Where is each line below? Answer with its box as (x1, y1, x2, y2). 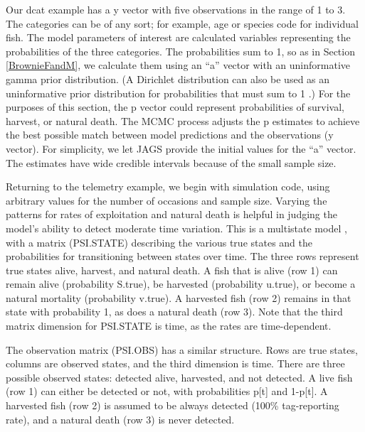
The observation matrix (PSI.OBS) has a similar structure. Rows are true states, (6, 342, 358, 357)
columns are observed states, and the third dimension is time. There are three (6, 356, 345, 371)
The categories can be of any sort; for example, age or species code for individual (6, 16, 359, 31)
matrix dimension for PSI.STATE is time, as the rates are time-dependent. (6, 318, 332, 333)
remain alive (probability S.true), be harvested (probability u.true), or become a (6, 276, 356, 291)
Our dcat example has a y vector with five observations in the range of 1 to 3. (6, 2, 346, 16)
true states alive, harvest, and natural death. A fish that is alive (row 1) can (6, 262, 338, 277)
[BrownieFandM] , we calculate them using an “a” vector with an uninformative (6, 58, 350, 72)
